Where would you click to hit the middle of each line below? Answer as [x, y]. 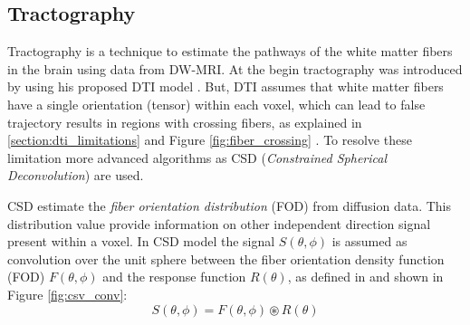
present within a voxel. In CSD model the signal [141, 241]
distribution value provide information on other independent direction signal [219, 223]
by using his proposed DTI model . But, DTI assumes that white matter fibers [225, 86]
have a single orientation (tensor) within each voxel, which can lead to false [216, 104]
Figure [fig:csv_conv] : [67, 294]
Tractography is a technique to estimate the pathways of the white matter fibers [230, 51]
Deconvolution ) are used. [76, 175]
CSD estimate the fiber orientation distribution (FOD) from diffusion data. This [230, 205]
